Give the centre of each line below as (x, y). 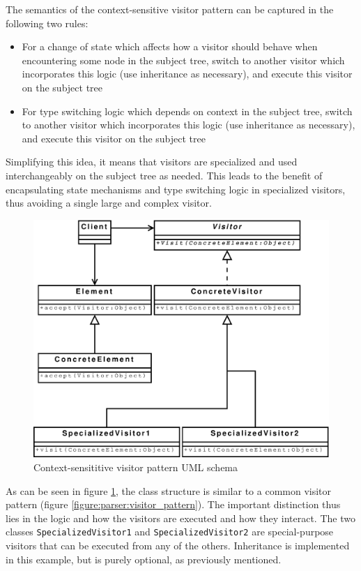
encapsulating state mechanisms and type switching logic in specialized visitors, (176, 189)
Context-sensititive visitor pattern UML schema (136, 467)
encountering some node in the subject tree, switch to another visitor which (183, 60)
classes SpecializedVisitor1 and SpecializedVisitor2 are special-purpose (170, 532)
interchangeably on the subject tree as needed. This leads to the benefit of (164, 175)
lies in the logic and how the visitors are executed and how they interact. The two (180, 518)
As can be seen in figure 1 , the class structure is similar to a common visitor (169, 490)
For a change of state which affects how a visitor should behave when (170, 46)
